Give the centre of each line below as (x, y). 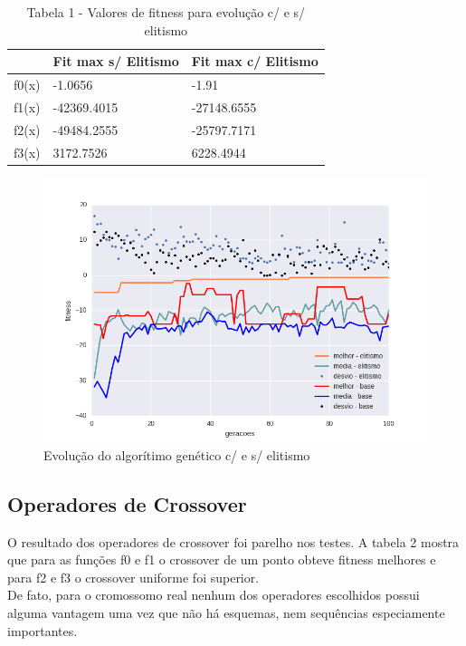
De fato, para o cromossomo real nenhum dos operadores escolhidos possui (214, 595)
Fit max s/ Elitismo (116, 61)
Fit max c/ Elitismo (255, 61)
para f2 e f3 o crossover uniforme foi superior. (133, 577)
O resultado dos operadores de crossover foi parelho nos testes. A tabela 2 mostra (233, 541)
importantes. (43, 630)
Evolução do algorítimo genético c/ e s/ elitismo (177, 454)
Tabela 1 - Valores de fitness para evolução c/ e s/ (166, 12)
